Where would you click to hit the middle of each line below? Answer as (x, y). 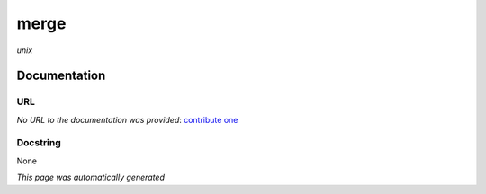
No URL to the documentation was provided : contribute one (127, 119)
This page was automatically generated (91, 177)
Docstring (39, 143)
